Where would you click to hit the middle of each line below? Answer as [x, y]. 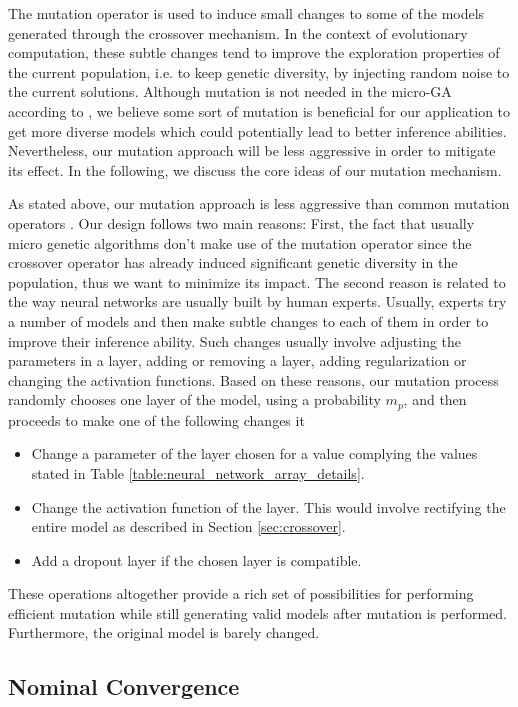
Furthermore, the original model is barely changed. [164, 632]
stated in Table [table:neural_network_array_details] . [198, 472]
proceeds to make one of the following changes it [156, 419]
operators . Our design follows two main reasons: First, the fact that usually [241, 222]
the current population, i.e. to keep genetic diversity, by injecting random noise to [259, 71]
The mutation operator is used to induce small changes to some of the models [246, 13]
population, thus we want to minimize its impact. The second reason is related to [257, 281]
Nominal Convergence [124, 686]
